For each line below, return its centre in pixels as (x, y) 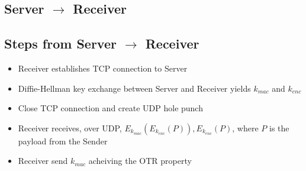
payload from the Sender (63, 141)
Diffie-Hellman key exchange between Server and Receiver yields (134, 88)
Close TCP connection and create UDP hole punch (110, 108)
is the (279, 128)
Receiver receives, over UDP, (70, 128)
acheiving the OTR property (140, 161)
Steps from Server (60, 43)
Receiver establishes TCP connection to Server (103, 68)
